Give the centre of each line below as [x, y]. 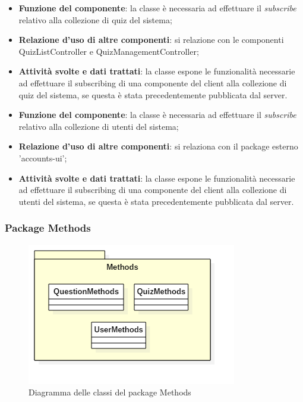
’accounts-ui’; [43, 158]
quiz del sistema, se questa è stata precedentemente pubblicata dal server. [153, 94]
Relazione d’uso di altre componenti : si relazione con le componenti [151, 40]
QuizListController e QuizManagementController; [109, 51]
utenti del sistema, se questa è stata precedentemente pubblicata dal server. [156, 201]
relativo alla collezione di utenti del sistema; [99, 126]
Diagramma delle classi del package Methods [110, 392]
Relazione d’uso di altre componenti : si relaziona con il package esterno [158, 146]
